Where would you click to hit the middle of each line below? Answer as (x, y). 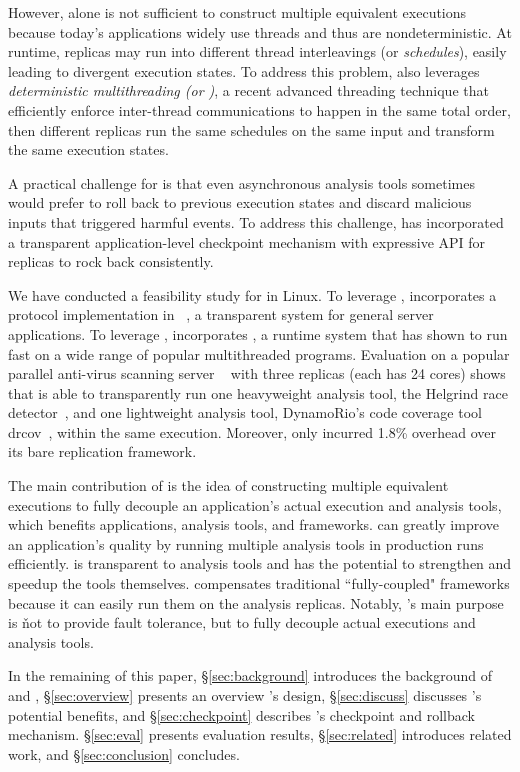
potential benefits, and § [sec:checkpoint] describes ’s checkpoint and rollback (241, 714)
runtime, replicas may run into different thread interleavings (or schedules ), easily (257, 51)
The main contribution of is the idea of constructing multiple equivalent (228, 485)
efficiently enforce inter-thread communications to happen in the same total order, (259, 109)
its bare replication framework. (102, 451)
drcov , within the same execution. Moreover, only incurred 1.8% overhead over (252, 431)
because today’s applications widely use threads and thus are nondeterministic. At (260, 31)
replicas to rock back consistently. (111, 261)
